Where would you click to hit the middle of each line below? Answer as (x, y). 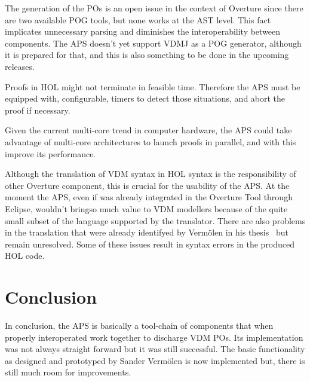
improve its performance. (50, 153)
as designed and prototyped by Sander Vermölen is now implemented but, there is (155, 360)
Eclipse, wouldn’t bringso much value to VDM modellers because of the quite (146, 208)
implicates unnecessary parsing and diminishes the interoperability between (143, 31)
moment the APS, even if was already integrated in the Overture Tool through (149, 197)
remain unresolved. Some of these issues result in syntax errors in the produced (150, 244)
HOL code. (25, 256)
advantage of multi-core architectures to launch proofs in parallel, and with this (151, 141)
